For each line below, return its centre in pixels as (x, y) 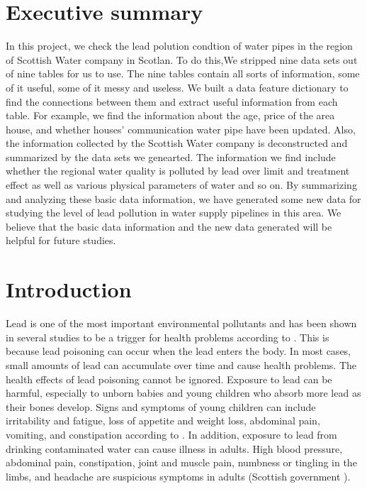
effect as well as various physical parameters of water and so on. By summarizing (181, 185)
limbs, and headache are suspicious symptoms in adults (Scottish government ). (178, 476)
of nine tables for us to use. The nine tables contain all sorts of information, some (183, 73)
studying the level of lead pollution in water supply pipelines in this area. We (174, 213)
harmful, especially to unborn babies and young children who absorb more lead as (183, 393)
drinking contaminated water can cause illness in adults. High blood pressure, (174, 448)
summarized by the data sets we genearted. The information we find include (171, 156)
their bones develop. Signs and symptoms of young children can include (161, 406)
